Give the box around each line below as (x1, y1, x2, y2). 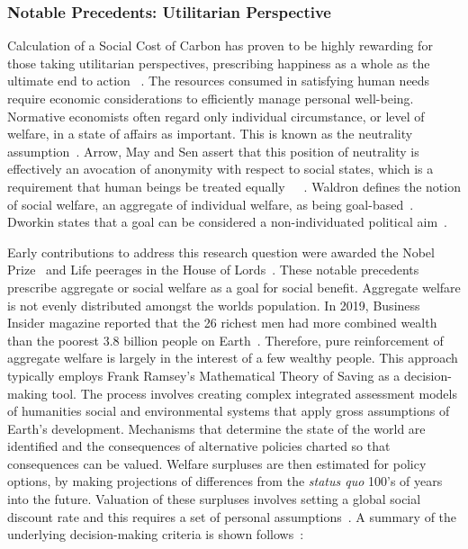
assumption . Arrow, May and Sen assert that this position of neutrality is (7, 141, 419, 160)
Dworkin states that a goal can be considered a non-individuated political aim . (7, 212, 447, 231)
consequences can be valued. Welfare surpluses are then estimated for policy (7, 454, 427, 472)
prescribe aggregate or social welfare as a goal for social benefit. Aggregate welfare (7, 277, 461, 296)
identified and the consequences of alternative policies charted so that (7, 436, 391, 455)
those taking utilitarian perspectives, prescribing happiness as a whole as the (7, 53, 430, 72)
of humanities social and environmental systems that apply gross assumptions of (7, 401, 450, 420)
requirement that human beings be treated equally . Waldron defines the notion (7, 176, 461, 195)
